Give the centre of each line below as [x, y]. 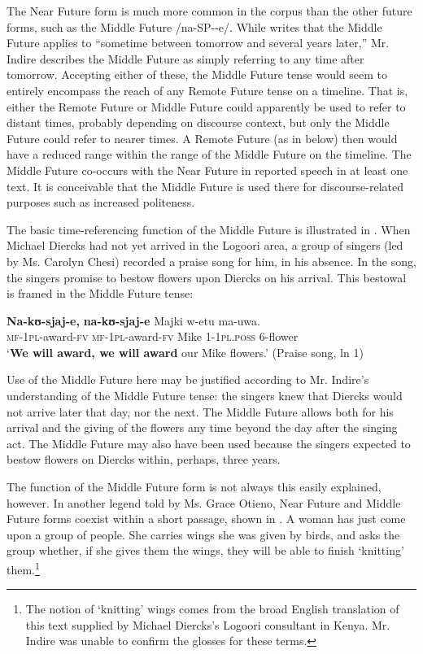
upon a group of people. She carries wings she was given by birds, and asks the [203, 534]
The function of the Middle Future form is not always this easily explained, [194, 487]
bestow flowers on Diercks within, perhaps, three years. [144, 459]
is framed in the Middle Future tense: [100, 293]
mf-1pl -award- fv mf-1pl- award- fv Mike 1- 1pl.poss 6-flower [153, 336]
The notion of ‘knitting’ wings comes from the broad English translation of [212, 609]
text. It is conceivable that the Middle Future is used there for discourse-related [205, 186]
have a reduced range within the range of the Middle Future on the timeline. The [209, 154]
